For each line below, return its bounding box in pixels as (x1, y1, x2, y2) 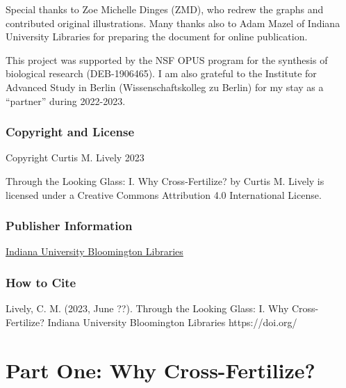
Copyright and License (6, 123, 135, 140)
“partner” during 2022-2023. (6, 93, 126, 108)
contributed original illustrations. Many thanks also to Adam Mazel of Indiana (6, 15, 340, 30)
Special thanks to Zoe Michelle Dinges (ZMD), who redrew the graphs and (6, 2, 324, 16)
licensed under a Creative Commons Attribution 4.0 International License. (6, 187, 322, 202)
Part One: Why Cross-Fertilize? (6, 355, 315, 384)
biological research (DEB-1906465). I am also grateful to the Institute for (6, 66, 317, 81)
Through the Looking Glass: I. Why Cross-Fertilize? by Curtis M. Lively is (6, 173, 324, 188)
